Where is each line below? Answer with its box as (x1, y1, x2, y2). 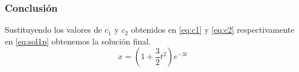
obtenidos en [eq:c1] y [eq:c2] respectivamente (131, 23, 294, 36)
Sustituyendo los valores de (5, 23, 102, 36)
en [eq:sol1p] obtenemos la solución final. (5, 35, 151, 47)
